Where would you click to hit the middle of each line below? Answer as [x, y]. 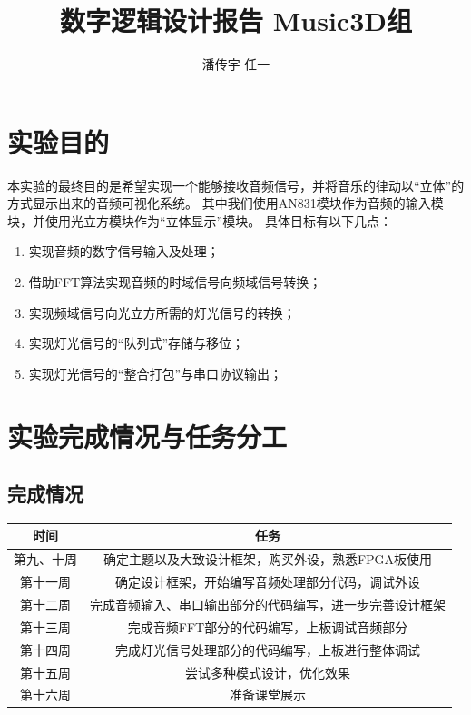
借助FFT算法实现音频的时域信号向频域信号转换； [175, 282]
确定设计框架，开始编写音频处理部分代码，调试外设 [268, 582]
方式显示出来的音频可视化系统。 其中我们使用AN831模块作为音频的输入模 [226, 203]
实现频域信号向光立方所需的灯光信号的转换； [162, 312]
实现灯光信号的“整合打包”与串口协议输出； [156, 373]
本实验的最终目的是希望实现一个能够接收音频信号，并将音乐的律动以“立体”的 [236, 185]
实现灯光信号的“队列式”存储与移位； [137, 343]
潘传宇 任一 [236, 64]
